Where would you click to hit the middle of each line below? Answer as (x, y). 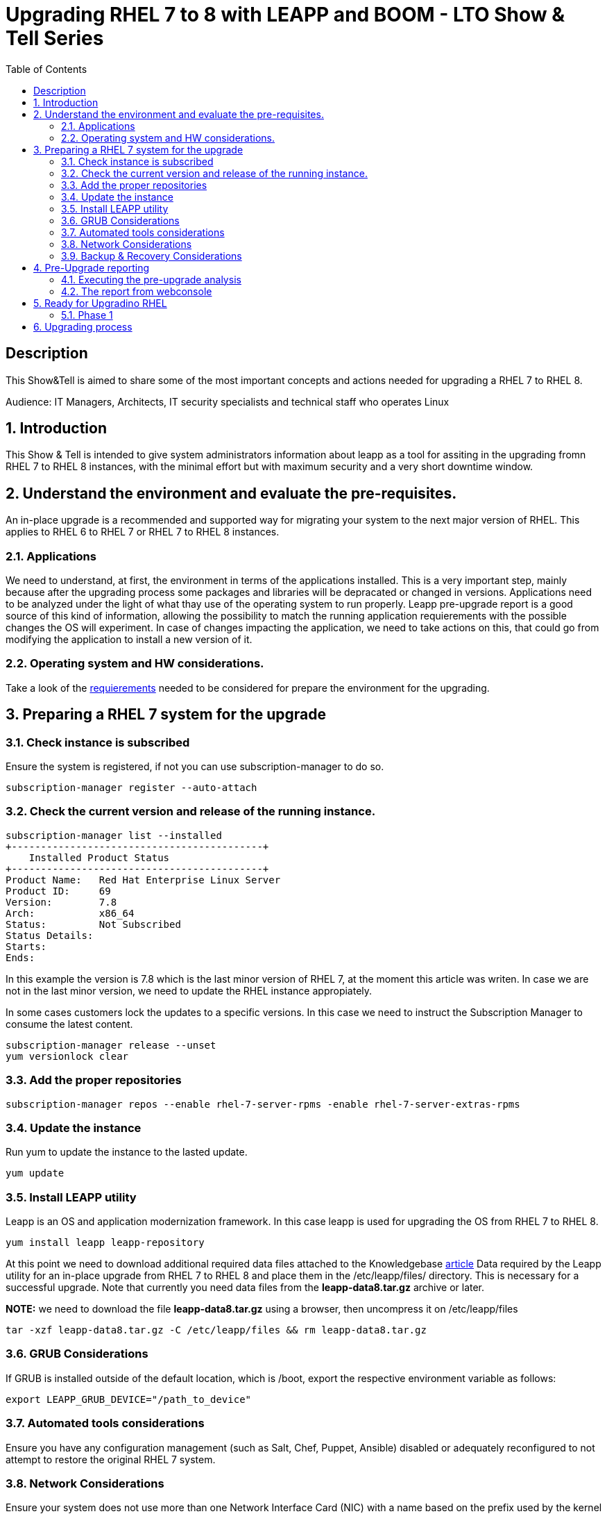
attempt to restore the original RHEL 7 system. (111, 1459)
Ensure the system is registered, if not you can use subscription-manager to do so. (195, 766)
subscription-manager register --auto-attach (131, 788)
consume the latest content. (69, 1024)
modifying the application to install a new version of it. (129, 640)
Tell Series (55, 38)
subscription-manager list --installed (114, 835)
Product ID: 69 (58, 891)
